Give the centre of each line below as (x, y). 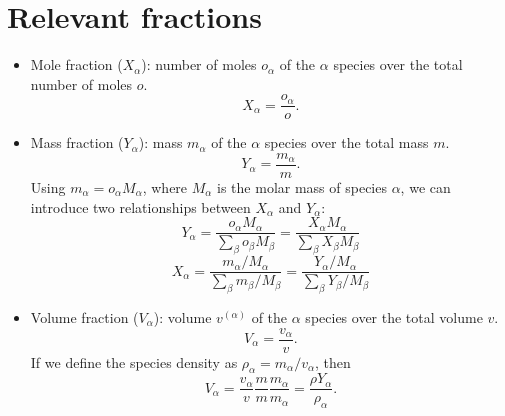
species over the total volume (394, 316)
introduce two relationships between (140, 206)
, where (165, 187)
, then (333, 361)
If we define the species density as (134, 361)
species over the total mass (346, 142)
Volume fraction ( (84, 316)
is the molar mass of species (302, 187)
